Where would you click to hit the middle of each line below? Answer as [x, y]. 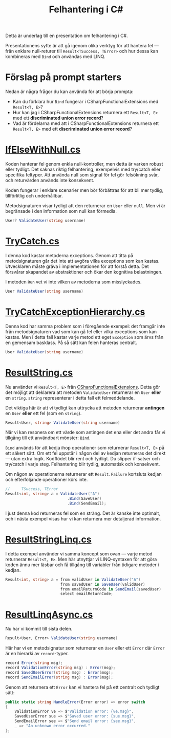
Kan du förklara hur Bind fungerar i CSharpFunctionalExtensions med [85, 102]
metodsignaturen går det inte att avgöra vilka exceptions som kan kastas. [82, 261]
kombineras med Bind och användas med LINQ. [55, 57]
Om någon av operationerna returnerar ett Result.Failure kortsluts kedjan [84, 474]
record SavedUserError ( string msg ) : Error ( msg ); [59, 672]
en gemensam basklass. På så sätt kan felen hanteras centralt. [71, 343]
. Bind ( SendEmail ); [87, 503]
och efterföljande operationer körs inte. [47, 480]
